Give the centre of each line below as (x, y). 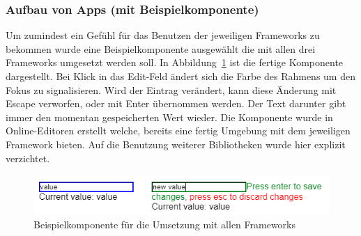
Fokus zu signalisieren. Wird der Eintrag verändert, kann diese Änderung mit (171, 89)
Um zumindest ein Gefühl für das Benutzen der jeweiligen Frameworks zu (163, 35)
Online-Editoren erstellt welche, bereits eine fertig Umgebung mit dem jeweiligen (178, 131)
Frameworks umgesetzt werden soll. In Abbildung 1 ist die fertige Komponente (175, 62)
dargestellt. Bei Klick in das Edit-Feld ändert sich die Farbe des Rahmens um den (180, 76)
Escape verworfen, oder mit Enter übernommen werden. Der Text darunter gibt (176, 103)
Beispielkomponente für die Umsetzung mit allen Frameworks (164, 225)
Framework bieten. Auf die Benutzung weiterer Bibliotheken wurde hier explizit (176, 144)
